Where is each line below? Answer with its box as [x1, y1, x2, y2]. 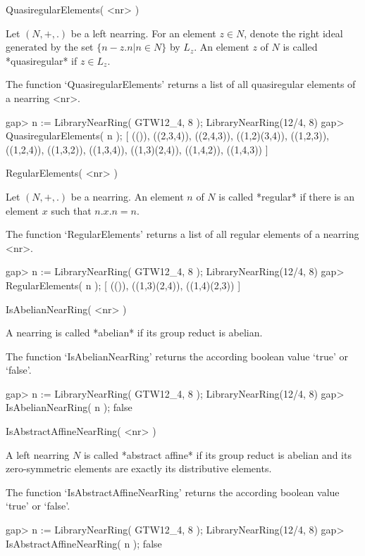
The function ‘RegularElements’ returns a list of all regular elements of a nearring [6, 227, 359, 241]
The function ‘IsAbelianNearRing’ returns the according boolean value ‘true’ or [6, 348, 348, 363]
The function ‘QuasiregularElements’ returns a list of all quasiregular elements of [6, 77, 356, 91]
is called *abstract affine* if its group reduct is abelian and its [83, 447, 352, 462]
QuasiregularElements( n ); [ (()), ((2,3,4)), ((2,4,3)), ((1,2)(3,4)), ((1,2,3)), [6, 128, 329, 143]
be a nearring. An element [70, 189, 184, 203]
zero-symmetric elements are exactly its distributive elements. [6, 461, 272, 476]
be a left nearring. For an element [70, 25, 216, 40]
